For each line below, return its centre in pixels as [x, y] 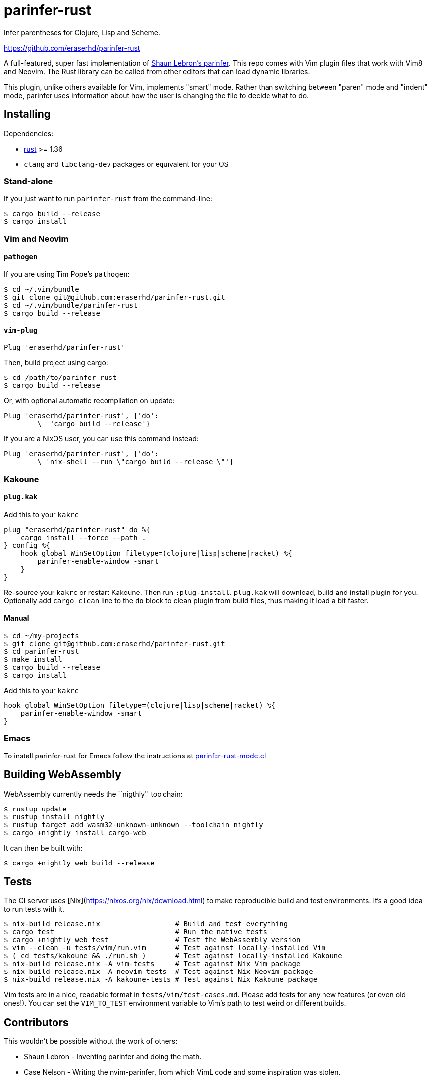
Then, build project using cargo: [56, 363]
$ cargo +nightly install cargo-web [75, 833]
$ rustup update [35, 809]
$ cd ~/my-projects [42, 635]
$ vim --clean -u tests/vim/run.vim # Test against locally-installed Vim [165, 948]
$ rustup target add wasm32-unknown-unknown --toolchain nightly [134, 825]
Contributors [36, 1022]
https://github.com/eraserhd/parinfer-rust [72, 48]
